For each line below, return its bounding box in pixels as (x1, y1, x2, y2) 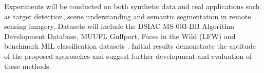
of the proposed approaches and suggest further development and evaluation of (4, 50, 252, 61)
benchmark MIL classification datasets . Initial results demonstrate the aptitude (4, 41, 256, 51)
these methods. (4, 60, 51, 71)
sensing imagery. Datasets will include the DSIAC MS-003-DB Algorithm (4, 21, 234, 31)
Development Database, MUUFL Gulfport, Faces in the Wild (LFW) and (4, 30, 236, 41)
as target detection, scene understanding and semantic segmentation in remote (4, 11, 251, 21)
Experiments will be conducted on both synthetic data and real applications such (4, 1, 260, 11)
